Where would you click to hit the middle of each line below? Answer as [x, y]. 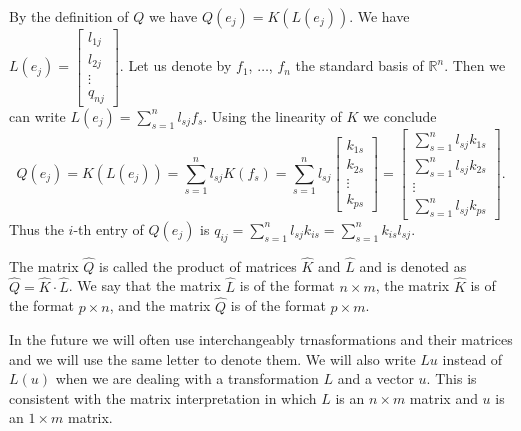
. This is [451, 378]
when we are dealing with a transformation [187, 378]
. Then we [475, 65]
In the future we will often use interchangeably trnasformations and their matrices [261, 339]
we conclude [400, 115]
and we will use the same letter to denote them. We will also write [212, 358]
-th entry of [108, 228]
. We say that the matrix [144, 285]
